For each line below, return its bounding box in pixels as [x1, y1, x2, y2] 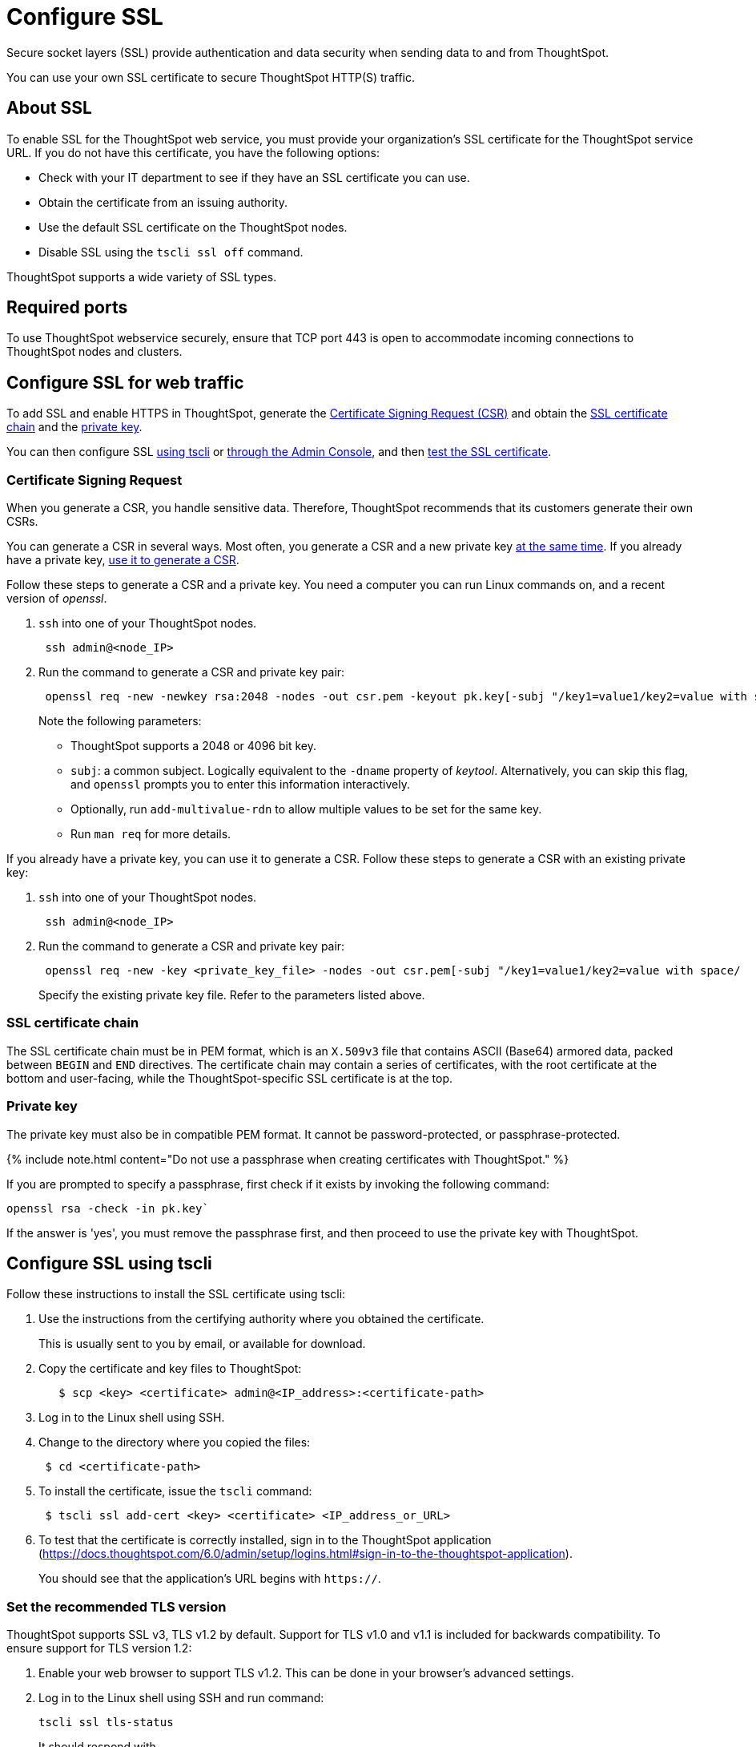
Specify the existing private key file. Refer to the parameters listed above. [38, 988, 425, 1003]
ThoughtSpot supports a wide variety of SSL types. [6, 269, 277, 284]
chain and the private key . [6, 420, 143, 434]
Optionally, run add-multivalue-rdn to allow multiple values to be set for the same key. [70, 802, 542, 817]
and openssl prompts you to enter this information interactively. [70, 777, 410, 792]
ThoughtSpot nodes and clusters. [6, 345, 183, 359]
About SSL [6, 98, 92, 119]
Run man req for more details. [70, 827, 231, 841]
